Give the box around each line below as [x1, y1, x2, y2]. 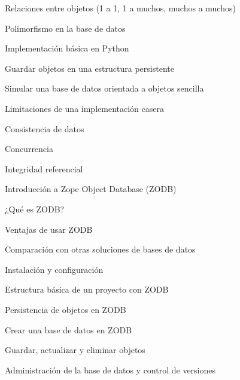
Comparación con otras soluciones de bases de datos [5, 243, 196, 256]
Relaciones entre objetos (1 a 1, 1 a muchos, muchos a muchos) [5, 2, 236, 14]
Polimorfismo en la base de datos [5, 22, 126, 34]
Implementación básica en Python [5, 42, 129, 54]
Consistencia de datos [5, 122, 84, 135]
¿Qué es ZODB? [5, 202, 65, 215]
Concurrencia [5, 142, 53, 155]
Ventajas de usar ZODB [5, 223, 93, 235]
